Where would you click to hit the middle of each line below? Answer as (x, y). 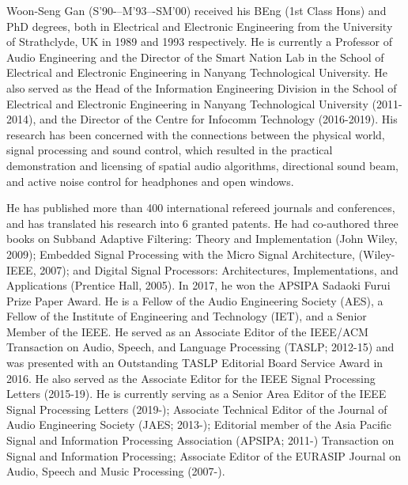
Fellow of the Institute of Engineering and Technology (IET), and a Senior (187, 316)
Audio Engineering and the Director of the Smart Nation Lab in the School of (195, 57)
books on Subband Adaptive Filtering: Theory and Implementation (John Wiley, (202, 239)
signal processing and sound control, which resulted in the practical (170, 150)
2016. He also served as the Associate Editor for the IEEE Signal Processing (191, 378)
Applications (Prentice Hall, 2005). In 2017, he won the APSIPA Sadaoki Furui (198, 285)
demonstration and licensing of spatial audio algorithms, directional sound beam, (203, 165)
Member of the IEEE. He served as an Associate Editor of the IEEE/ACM (187, 331)
